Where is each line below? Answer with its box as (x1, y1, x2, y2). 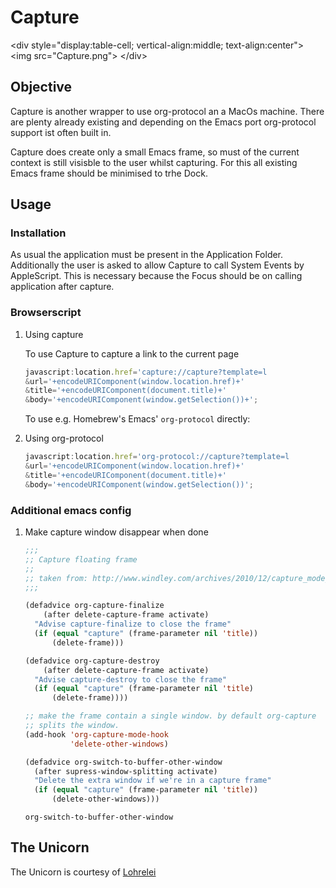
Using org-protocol (24, 432, 104, 445)
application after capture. (10, 281, 115, 293)
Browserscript (10, 306, 82, 320)
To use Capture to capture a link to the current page (24, 347, 240, 360)
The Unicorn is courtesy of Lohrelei (10, 866, 157, 878)
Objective (10, 79, 73, 96)
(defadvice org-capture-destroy (24, 656, 160, 666)
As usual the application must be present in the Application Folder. (10, 249, 284, 261)
